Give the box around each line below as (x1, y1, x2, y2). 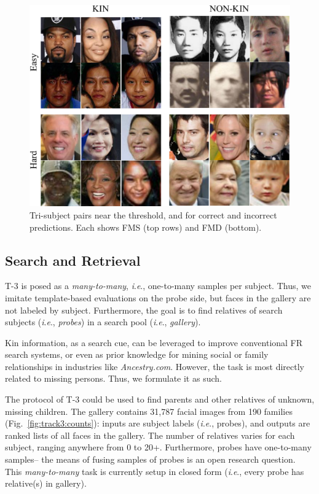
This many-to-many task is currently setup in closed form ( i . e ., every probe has (5, 465, 304, 477)
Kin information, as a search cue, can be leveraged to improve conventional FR (5, 336, 303, 349)
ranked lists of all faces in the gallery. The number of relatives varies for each (5, 428, 295, 441)
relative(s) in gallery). (5, 477, 87, 490)
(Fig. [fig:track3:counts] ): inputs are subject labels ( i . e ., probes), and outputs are (5, 417, 310, 430)
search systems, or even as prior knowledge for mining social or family (5, 348, 269, 361)
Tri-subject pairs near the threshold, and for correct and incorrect (30, 208, 277, 221)
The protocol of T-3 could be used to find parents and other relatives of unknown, (5, 393, 315, 406)
